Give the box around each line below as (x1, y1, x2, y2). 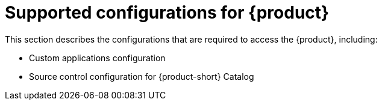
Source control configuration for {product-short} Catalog (29, 71, 254, 82)
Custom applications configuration (29, 52, 166, 63)
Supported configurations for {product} (5, 2, 330, 23)
